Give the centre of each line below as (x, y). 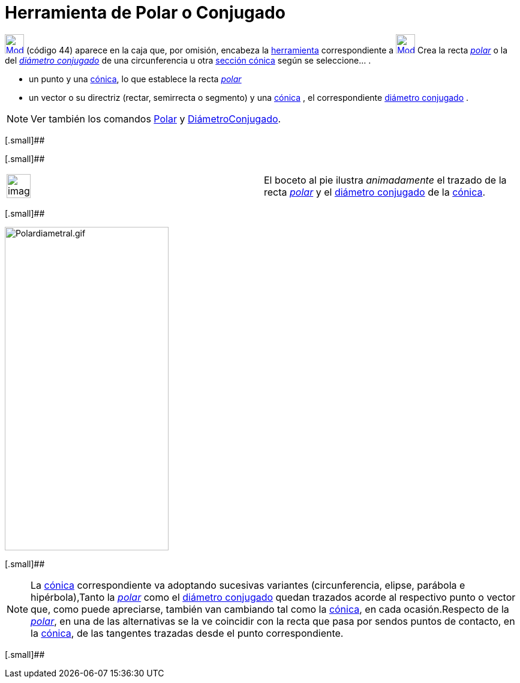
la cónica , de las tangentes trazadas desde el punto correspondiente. (187, 633)
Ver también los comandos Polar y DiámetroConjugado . (156, 119)
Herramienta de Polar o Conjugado (145, 13)
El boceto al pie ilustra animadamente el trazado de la (385, 180)
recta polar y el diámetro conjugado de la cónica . (375, 192)
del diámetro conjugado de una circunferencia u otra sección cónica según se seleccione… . (188, 60)
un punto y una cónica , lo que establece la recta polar (135, 79)
